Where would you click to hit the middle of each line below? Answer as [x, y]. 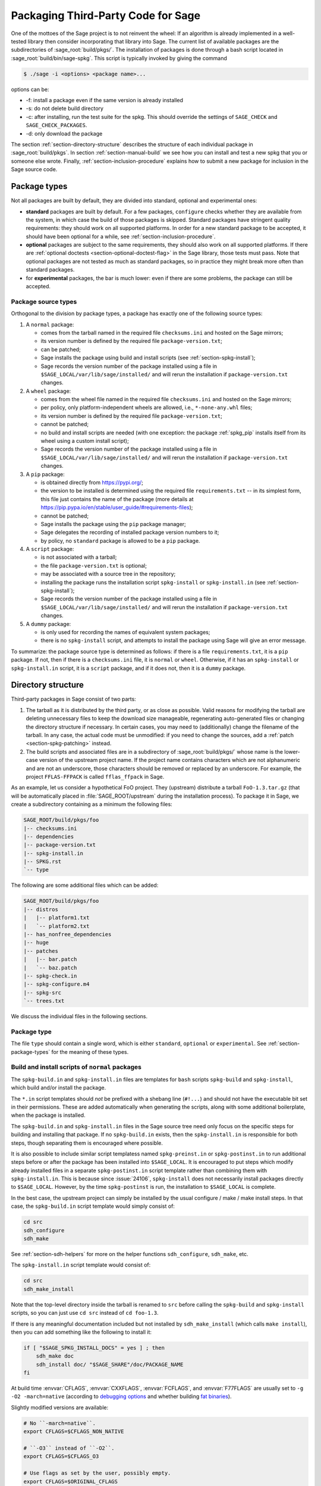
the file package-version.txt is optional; [94, 565]
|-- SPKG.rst [43, 862]
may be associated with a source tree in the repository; [108, 574]
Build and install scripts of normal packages [76, 1067]
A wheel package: [48, 391]
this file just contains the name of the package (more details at [117, 499]
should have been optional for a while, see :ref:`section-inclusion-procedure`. [121, 236]
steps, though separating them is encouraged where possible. [87, 1143]
